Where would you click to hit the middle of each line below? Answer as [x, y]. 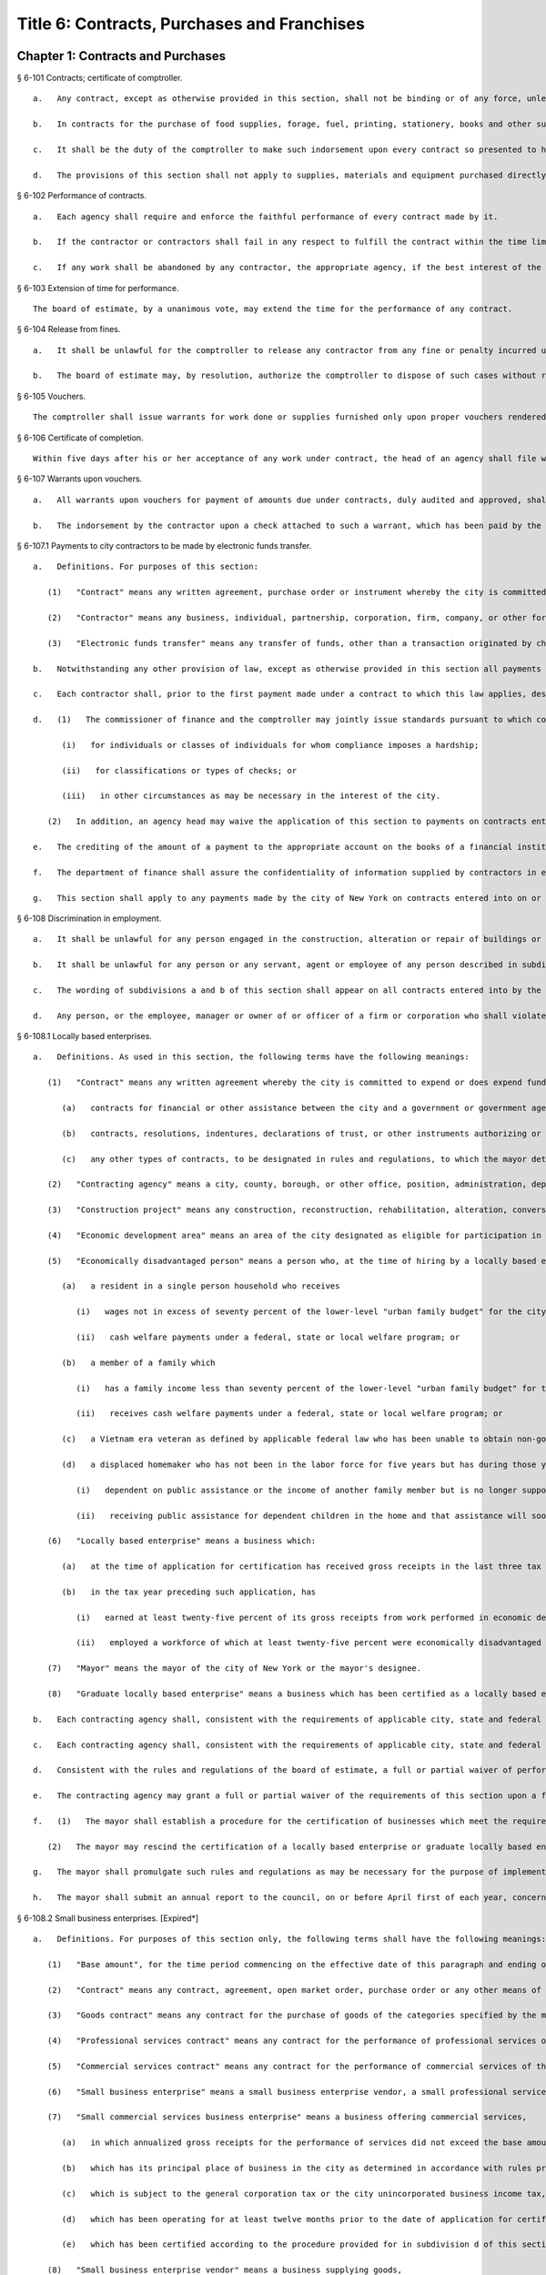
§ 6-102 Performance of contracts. [82, 196]
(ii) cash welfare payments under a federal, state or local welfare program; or [268, 1337]
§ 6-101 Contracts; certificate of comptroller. [100, 78]
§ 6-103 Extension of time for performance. [98, 288]
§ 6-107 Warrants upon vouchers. [80, 479]
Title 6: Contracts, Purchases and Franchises [191, 24]
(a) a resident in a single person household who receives [201, 1286]
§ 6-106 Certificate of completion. [81, 438]
